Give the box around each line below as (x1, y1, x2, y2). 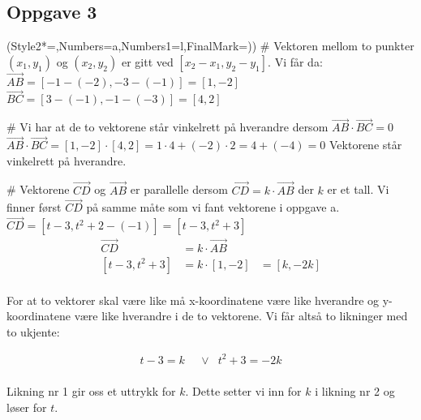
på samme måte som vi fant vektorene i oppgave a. (86, 199, 340, 216)
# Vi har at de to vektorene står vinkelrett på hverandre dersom (6, 118, 329, 135)
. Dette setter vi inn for (185, 382, 302, 399)
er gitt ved (121, 53, 174, 70)
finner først (6, 199, 62, 216)
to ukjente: (6, 323, 60, 340)
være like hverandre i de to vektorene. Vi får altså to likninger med (74, 307, 408, 324)
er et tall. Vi (327, 181, 389, 198)
